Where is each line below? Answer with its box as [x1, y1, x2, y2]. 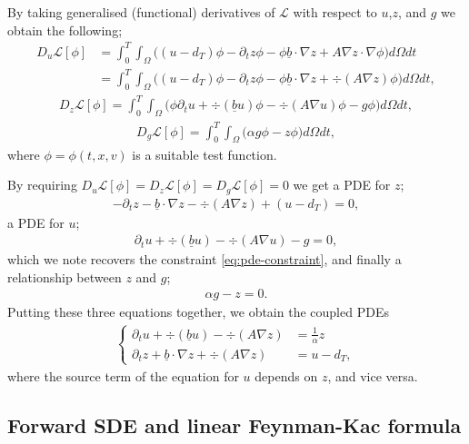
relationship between [7, 267, 122, 286]
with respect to [293, 3, 377, 21]
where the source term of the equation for [7, 366, 239, 385]
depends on [254, 366, 318, 385]
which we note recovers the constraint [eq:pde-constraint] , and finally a [7, 250, 402, 269]
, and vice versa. [327, 366, 418, 385]
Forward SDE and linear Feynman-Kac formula [7, 410, 462, 439]
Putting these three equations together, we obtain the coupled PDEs [7, 302, 389, 321]
